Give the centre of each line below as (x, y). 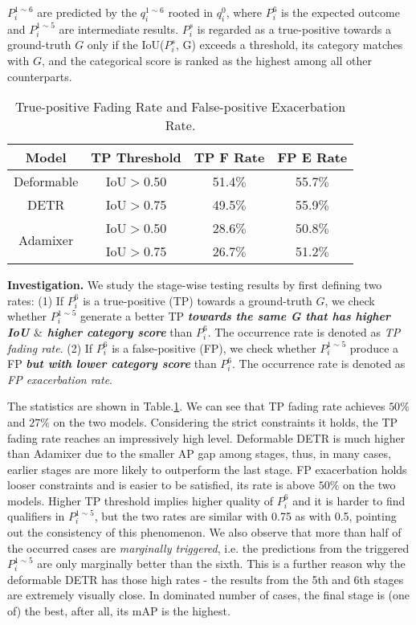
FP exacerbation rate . (60, 379)
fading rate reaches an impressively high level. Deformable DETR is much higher (206, 437)
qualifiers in (36, 516)
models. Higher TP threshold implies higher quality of (141, 500)
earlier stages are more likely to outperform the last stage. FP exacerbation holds (207, 469)
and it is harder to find (349, 500)
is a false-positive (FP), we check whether (214, 347)
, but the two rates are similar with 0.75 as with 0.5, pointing (245, 516)
